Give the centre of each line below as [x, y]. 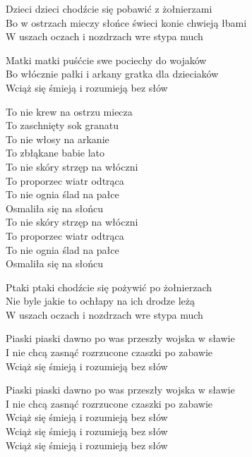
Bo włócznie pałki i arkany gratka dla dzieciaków [112, 74]
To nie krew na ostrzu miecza [69, 111]
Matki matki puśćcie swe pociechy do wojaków [106, 60]
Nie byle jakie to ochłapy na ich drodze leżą [101, 301]
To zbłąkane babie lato [55, 153]
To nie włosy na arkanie [58, 139]
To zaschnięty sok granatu [62, 125]
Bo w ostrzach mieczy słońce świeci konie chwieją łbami [126, 22]
